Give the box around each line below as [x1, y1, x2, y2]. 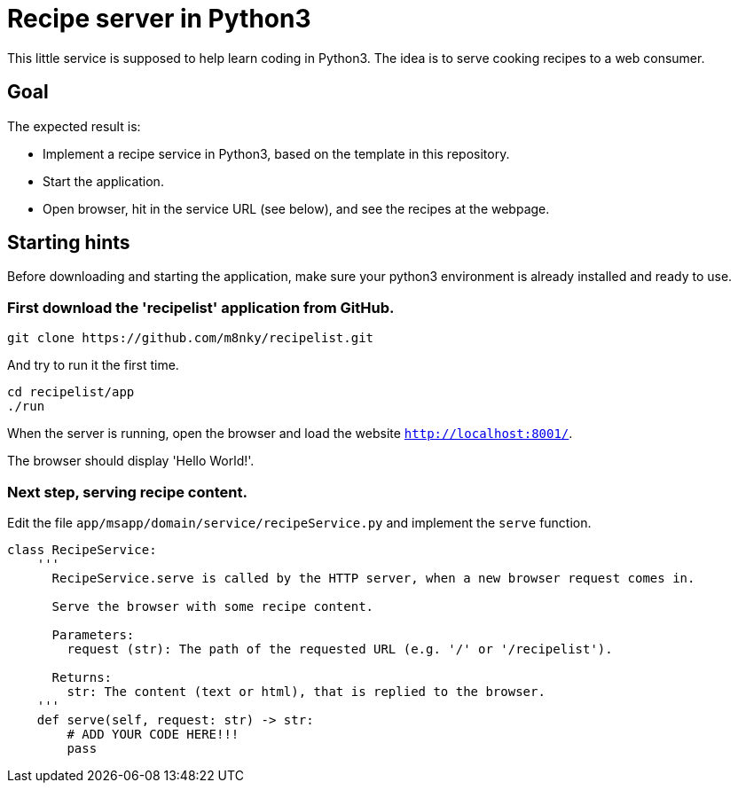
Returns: [51, 669, 113, 684]
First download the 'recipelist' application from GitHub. [7, 298, 395, 317]
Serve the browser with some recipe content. [51, 598, 374, 614]
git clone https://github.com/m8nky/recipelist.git [7, 331, 374, 346]
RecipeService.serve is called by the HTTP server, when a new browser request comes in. [51, 570, 695, 585]
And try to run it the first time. [7, 357, 179, 373]
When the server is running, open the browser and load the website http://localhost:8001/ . [7, 426, 573, 442]
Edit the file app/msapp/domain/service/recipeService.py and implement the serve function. [7, 514, 592, 530]
